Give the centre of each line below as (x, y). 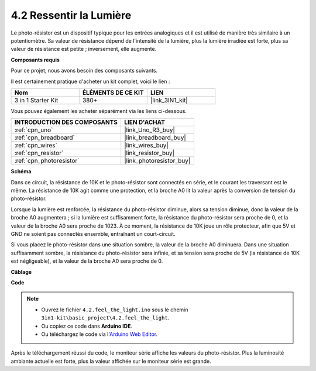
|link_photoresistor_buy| (157, 161)
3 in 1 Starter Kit (36, 100)
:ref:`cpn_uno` (34, 130)
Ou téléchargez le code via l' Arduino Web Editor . (99, 334)
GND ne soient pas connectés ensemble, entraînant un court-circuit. (93, 234)
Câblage (21, 272)
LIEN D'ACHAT (144, 122)
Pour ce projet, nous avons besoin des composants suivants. (84, 71)
